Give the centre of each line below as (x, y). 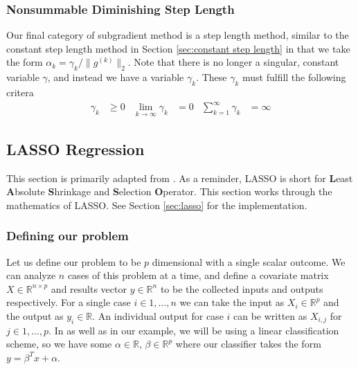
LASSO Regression (75, 148)
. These (212, 77)
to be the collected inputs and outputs (242, 288)
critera (20, 92)
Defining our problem (68, 236)
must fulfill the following (294, 77)
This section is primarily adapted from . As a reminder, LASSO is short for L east (180, 178)
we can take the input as (232, 302)
